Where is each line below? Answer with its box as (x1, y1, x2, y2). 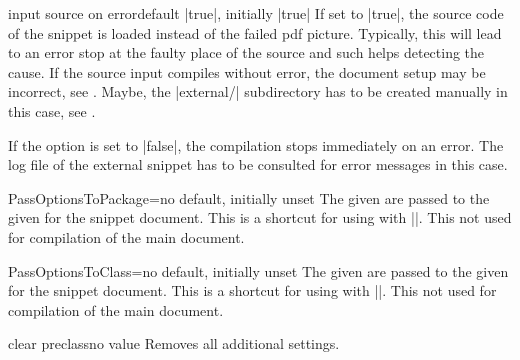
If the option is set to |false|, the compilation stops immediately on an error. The (8, 134, 504, 155)
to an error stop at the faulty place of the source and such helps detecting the (8, 42, 485, 63)
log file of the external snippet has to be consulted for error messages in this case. (8, 154, 508, 175)
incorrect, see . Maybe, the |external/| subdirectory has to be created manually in (8, 81, 508, 102)
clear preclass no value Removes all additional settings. (8, 333, 340, 354)
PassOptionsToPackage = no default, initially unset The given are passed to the (8, 187, 490, 208)
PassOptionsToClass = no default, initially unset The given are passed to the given (8, 260, 509, 281)
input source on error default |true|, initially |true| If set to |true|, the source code (8, 3, 504, 23)
